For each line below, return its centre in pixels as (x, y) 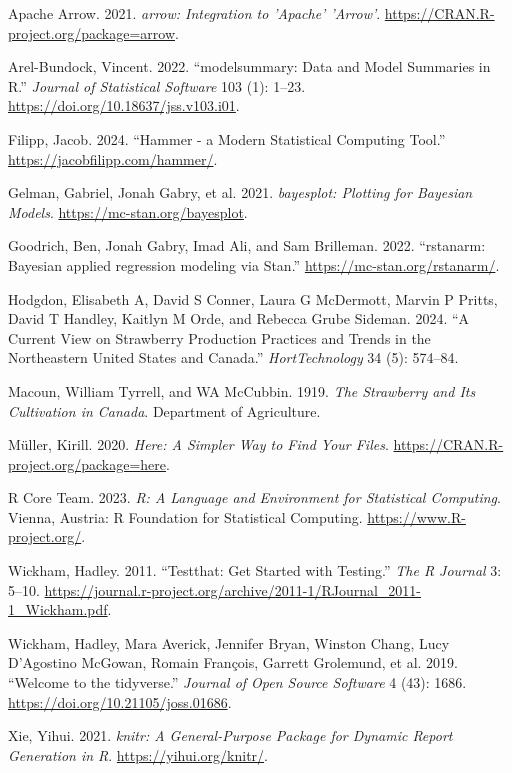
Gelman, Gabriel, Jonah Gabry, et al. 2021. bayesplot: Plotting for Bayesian (240, 192)
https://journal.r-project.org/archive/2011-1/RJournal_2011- (232, 589)
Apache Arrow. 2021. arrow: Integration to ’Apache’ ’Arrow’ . (194, 13)
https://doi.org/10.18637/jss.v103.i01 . (124, 105)
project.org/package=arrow (92, 32)
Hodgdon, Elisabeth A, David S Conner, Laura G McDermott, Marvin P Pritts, (253, 298)
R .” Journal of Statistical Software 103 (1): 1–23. (157, 85)
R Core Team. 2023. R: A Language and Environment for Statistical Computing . (254, 497)
